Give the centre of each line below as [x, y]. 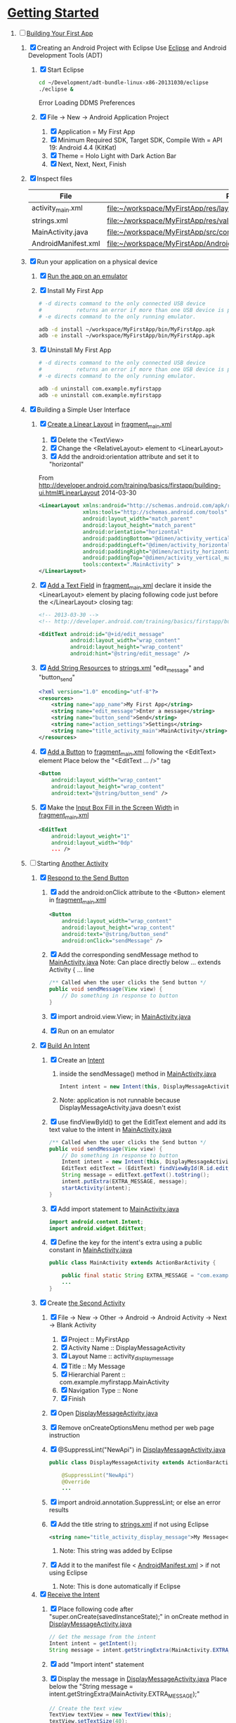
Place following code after [96, 1609]
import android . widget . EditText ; [98, 1228]
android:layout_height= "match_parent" [139, 526]
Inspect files [54, 178]
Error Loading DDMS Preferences [87, 103]
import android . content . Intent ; [96, 1222]
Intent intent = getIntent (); [93, 1644]
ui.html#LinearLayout [69, 493]
